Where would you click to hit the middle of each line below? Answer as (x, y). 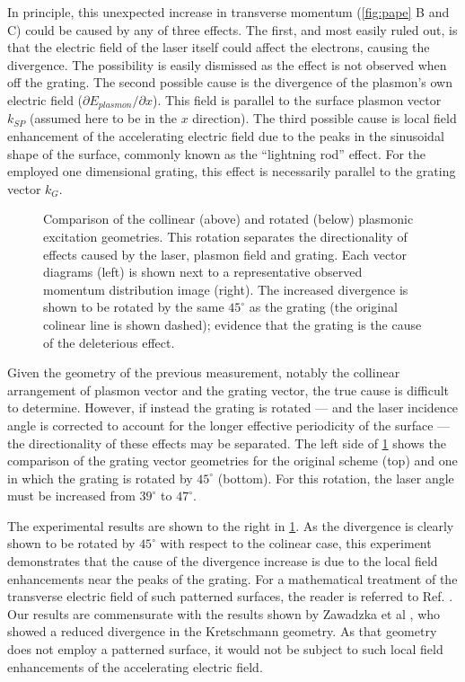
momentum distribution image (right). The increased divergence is (226, 289)
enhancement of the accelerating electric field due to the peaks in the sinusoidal (226, 136)
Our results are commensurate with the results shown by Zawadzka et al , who (224, 613)
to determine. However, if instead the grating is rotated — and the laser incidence (233, 407)
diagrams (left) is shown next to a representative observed (203, 272)
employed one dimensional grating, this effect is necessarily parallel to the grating (232, 171)
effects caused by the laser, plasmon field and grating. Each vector (225, 254)
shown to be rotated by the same (134, 307)
